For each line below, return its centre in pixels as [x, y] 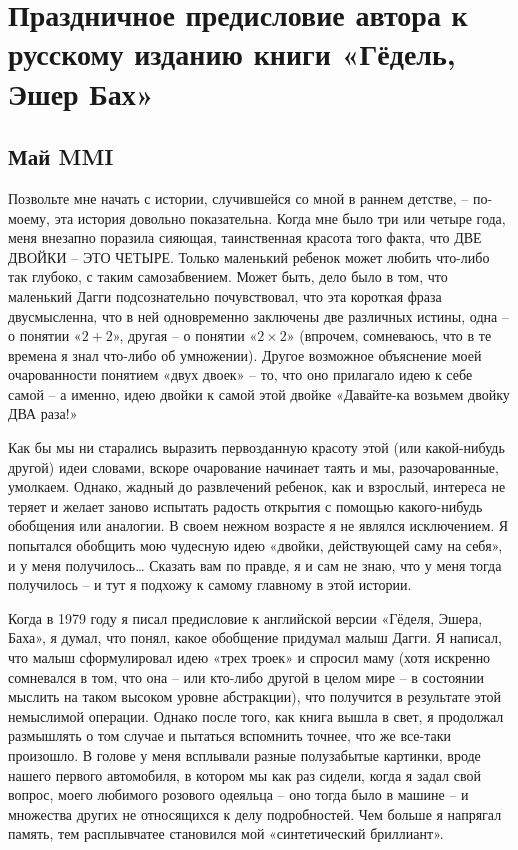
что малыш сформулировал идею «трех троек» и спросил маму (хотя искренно [249, 657]
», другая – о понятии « [185, 335]
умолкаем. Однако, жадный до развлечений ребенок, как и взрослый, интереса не [257, 486]
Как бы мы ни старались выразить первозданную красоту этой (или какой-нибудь [256, 447]
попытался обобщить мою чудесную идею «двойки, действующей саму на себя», [255, 545]
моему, [29, 217]
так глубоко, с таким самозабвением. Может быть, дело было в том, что [228, 276]
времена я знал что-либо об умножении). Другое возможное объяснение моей [245, 354]
